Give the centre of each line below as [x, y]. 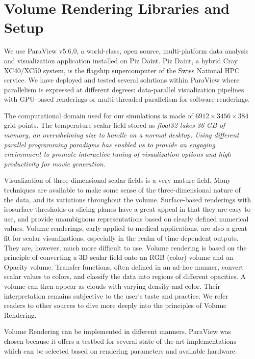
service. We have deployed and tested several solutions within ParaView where [122, 80]
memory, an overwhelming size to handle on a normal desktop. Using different [122, 135]
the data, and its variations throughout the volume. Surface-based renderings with [127, 199]
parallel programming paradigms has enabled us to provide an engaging [110, 144]
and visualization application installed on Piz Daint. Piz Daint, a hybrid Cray [121, 60]
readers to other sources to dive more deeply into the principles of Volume [115, 305]
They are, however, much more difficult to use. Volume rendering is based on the [125, 247]
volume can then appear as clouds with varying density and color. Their [112, 286]
